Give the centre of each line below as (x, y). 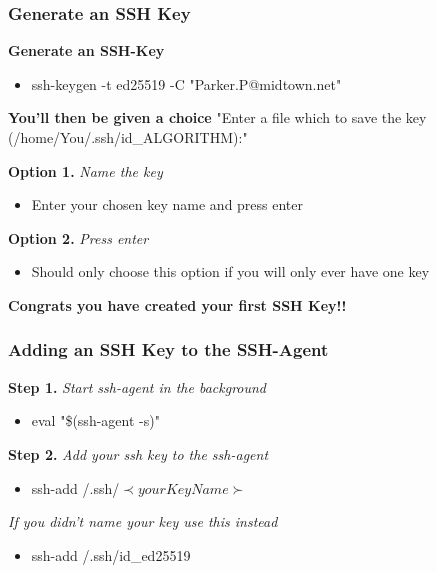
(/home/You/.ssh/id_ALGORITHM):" (128, 137)
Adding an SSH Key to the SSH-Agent (168, 349)
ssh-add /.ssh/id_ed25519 (111, 554)
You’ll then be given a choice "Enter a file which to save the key (217, 117)
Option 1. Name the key (85, 170)
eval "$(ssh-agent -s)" (95, 420)
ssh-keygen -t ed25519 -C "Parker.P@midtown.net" (186, 83)
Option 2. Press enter (78, 237)
